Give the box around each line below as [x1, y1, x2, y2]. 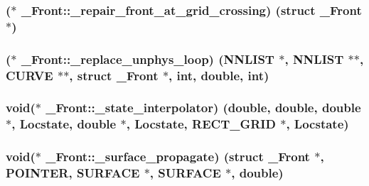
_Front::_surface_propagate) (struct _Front [46, 148, 310, 165]
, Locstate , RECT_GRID [126, 115, 276, 133]
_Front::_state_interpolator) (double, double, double [46, 99, 361, 116]
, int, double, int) [169, 66, 269, 84]
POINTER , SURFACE [6, 164, 140, 182]
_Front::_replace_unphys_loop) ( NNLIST [21, 50, 274, 67]
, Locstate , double [11, 115, 117, 133]
